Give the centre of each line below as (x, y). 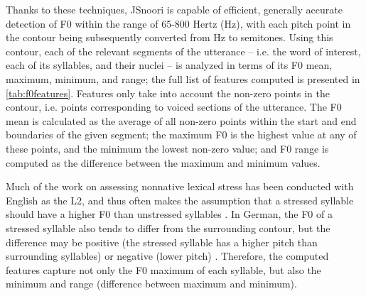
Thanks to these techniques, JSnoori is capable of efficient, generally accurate (174, 9)
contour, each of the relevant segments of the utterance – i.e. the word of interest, (183, 51)
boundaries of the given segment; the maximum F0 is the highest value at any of (181, 135)
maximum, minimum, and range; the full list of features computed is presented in (183, 78)
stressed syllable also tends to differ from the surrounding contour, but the (168, 228)
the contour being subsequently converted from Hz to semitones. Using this (169, 37)
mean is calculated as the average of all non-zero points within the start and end (181, 120)
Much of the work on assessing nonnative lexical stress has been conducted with (180, 186)
